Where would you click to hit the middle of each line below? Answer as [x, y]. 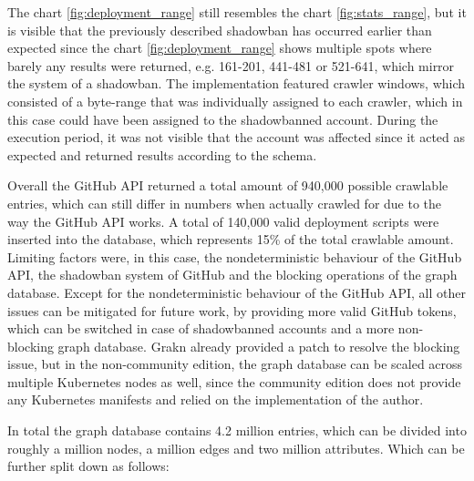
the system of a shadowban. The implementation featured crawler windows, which [237, 83]
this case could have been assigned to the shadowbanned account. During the [223, 119]
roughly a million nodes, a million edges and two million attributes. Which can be [236, 448]
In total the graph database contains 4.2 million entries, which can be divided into [237, 430]
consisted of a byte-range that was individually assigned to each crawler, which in [235, 101]
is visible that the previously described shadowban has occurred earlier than [220, 30]
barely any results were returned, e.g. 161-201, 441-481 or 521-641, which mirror [231, 65]
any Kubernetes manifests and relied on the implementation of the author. [216, 399]
